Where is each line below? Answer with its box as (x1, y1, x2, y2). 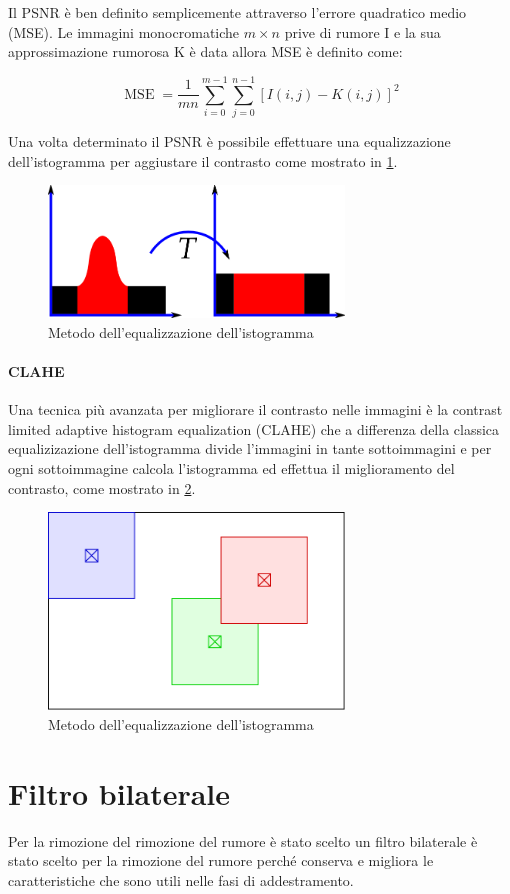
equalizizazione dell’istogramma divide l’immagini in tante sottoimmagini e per (8, 438, 492, 459)
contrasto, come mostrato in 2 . (8, 477, 196, 498)
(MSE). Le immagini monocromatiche (8, 21, 240, 42)
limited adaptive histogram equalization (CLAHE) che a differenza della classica (8, 418, 500, 439)
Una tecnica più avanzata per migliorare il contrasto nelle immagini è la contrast (8, 399, 503, 420)
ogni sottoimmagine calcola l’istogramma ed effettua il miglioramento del (8, 457, 455, 478)
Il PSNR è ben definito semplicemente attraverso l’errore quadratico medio (8, 2, 467, 22)
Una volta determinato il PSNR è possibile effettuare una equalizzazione (8, 130, 451, 151)
